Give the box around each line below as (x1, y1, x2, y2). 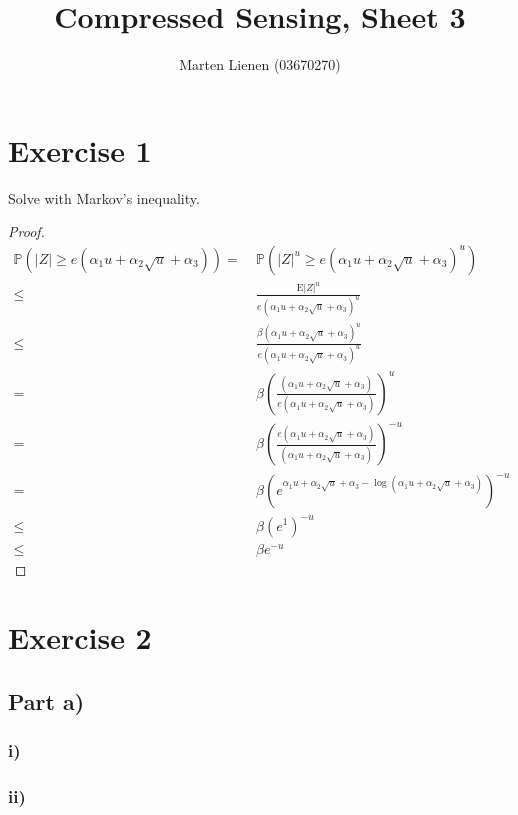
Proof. (8, 221, 45, 242)
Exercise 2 (8, 617, 152, 658)
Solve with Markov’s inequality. (8, 187, 200, 208)
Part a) (8, 686, 85, 717)
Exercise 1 (8, 129, 152, 170)
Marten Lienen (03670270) (179, 54, 341, 75)
